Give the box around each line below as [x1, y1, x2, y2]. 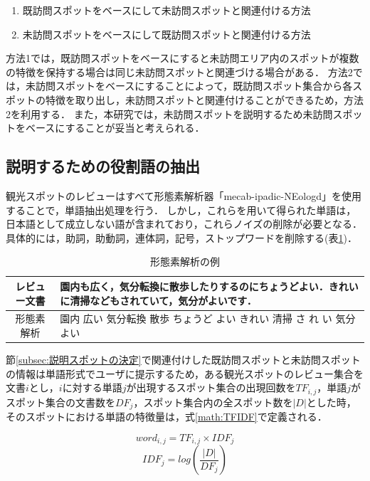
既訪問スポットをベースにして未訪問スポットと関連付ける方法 [22, 3, 311, 17]
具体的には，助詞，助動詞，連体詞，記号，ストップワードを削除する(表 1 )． [6, 230, 357, 245]
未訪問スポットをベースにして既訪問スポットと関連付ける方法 [22, 26, 311, 41]
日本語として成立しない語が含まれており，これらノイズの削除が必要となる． [6, 216, 362, 231]
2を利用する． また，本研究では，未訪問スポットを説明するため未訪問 [6, 106, 333, 121]
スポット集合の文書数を [6, 394, 115, 409]
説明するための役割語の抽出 [6, 155, 200, 177]
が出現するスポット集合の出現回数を [126, 380, 296, 395]
